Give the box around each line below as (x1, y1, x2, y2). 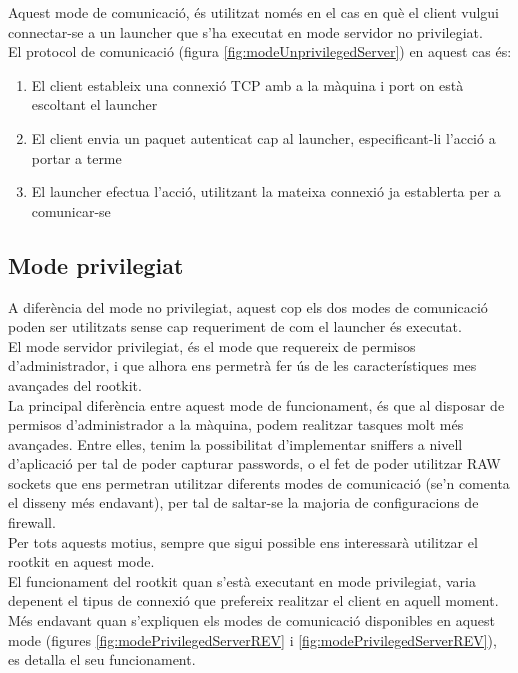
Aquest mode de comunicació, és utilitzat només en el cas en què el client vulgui (8, 2, 500, 22)
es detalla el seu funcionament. (8, 649, 196, 670)
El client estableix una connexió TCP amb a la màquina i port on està (31, 74, 464, 95)
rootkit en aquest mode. (8, 551, 155, 572)
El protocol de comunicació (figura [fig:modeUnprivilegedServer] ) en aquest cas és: (8, 41, 512, 62)
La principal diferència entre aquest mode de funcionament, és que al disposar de (8, 394, 505, 415)
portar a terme (31, 147, 122, 168)
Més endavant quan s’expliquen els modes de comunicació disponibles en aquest (8, 610, 496, 631)
